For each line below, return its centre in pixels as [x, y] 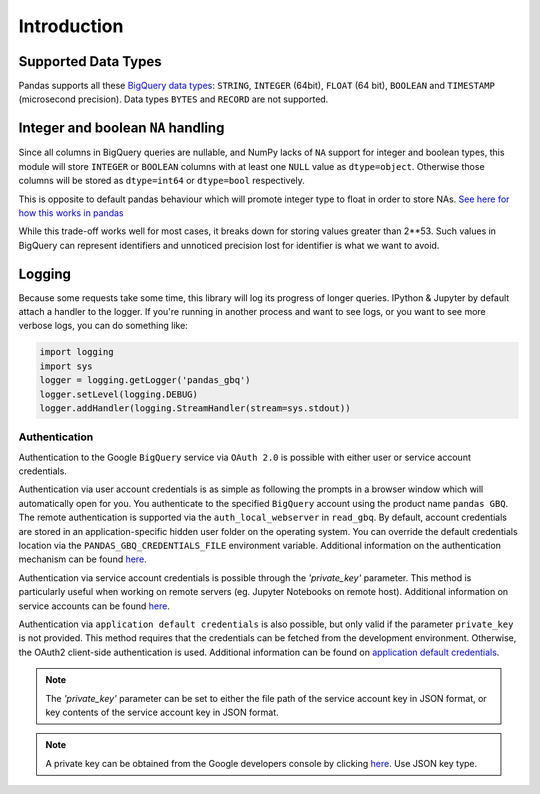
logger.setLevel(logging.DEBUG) [119, 394]
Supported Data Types [90, 61]
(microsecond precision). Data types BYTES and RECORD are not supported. [173, 99]
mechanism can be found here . [82, 559]
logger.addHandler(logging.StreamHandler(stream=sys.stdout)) [195, 408]
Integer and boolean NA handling [121, 128]
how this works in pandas [71, 212]
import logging [76, 352]
